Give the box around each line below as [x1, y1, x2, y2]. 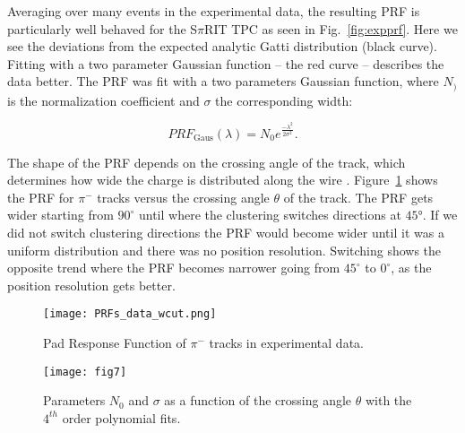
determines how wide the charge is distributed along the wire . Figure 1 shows [7, 170, 438, 189]
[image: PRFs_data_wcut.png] [43, 307, 217, 321]
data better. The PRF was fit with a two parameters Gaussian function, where [7, 72, 439, 91]
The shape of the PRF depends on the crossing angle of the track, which [7, 152, 406, 171]
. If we [422, 205, 458, 224]
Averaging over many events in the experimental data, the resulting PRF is [7, 2, 420, 20]
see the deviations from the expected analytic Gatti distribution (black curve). [7, 37, 437, 56]
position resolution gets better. [7, 275, 176, 294]
